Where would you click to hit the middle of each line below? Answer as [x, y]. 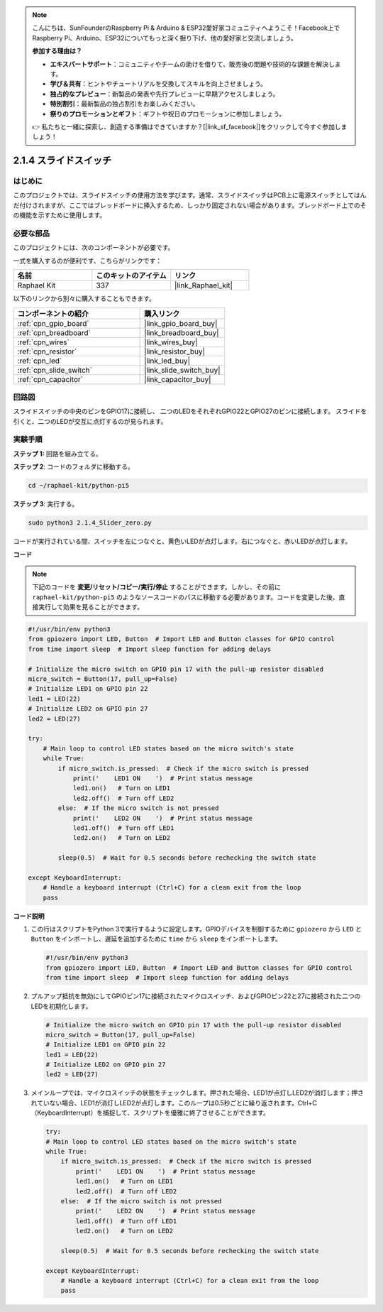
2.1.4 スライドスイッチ [62, 161]
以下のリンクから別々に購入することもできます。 [84, 299]
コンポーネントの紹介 [53, 314]
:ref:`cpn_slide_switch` [55, 370]
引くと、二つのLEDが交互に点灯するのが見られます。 [90, 421]
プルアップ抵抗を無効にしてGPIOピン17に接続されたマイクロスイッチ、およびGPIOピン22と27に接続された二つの [196, 996]
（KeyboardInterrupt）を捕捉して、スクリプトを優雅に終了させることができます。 [150, 1113]
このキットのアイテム [131, 275]
